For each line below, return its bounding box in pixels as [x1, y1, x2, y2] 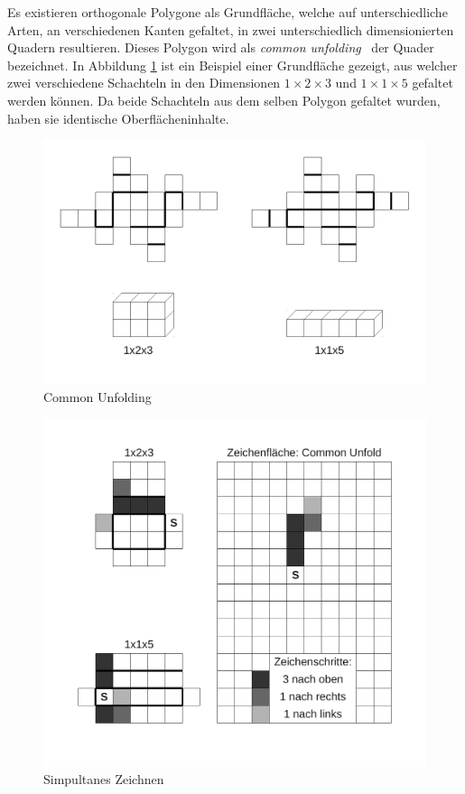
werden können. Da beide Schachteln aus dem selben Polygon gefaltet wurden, [7, 90, 441, 109]
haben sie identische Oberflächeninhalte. [7, 108, 229, 127]
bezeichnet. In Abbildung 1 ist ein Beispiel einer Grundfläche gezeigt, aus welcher [7, 55, 458, 74]
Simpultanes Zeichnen [43, 770, 164, 789]
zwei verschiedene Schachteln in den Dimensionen [7, 73, 281, 92]
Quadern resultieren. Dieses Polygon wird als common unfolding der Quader [7, 38, 434, 57]
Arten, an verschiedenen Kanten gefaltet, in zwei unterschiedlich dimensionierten [7, 20, 454, 39]
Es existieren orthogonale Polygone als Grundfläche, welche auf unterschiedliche [7, 3, 448, 21]
